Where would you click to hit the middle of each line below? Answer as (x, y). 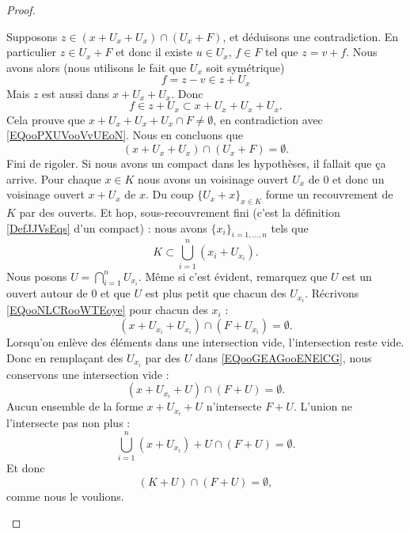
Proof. (21, 9)
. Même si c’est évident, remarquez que (233, 276)
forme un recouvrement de (329, 194)
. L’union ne (323, 406)
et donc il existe (154, 52)
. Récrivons (332, 293)
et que (116, 293)
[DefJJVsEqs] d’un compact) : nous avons (107, 227)
